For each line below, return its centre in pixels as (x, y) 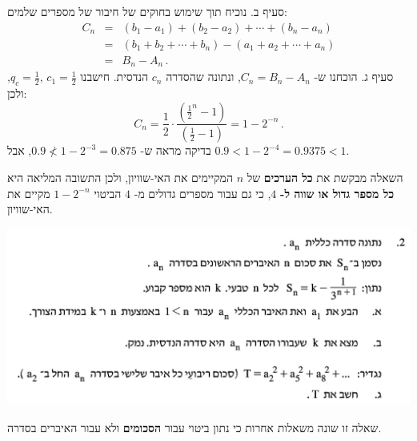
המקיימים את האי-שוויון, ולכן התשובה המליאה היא (120, 177)
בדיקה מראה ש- (176, 150)
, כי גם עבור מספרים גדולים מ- (202, 193)
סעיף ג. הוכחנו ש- (354, 77)
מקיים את (29, 193)
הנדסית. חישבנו (114, 77)
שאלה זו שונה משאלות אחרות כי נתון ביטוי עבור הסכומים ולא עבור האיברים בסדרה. (194, 427)
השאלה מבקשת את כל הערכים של (325, 177)
